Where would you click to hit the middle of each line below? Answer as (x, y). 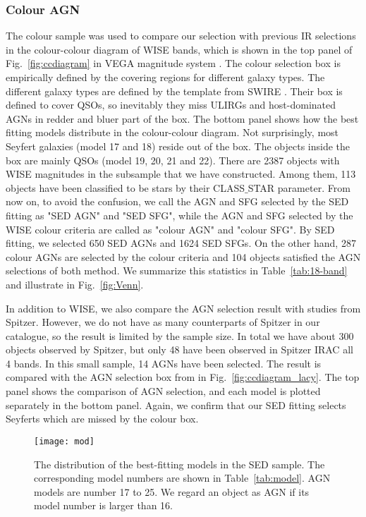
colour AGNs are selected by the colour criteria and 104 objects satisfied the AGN (183, 256)
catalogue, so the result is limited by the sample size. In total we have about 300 (180, 335)
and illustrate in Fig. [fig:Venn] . (75, 284)
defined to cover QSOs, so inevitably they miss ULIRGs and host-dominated (171, 105)
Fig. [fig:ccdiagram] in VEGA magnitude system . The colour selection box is (173, 63)
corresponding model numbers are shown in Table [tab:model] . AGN (182, 478)
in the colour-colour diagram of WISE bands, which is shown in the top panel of (179, 49)
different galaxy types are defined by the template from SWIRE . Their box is (174, 91)
